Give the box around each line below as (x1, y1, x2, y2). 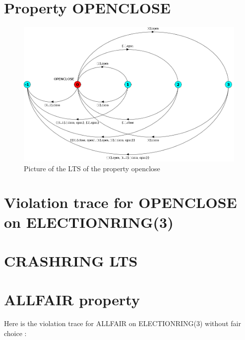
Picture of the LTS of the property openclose (24, 163, 160, 173)
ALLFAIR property (4, 289, 140, 310)
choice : (4, 328, 27, 338)
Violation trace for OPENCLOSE (4, 192, 237, 212)
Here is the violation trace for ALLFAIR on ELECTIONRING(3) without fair (4, 318, 241, 329)
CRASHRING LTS (4, 250, 138, 271)
